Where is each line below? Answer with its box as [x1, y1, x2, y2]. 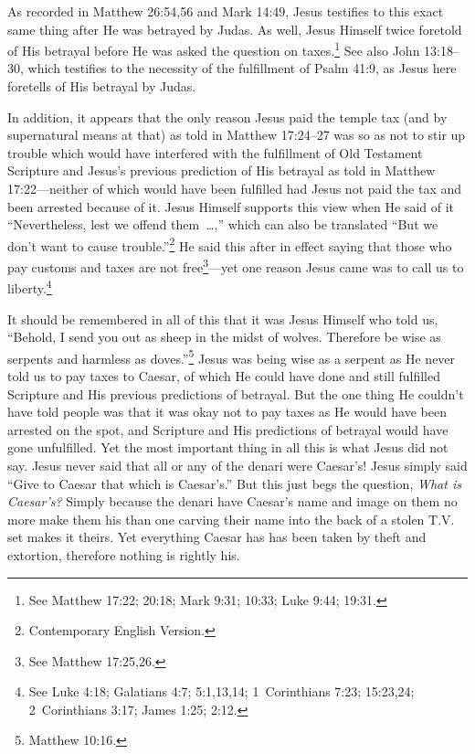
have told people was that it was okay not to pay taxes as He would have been [7, 402, 447, 421]
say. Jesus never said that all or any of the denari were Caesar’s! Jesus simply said [7, 455, 468, 474]
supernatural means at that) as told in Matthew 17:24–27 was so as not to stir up [7, 125, 466, 144]
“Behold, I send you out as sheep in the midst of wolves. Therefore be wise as [7, 327, 441, 346]
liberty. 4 [7, 276, 52, 297]
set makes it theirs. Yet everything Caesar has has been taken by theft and [7, 527, 427, 547]
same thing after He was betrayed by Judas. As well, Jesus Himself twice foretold [7, 19, 462, 38]
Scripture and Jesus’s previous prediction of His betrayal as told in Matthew [7, 161, 436, 180]
